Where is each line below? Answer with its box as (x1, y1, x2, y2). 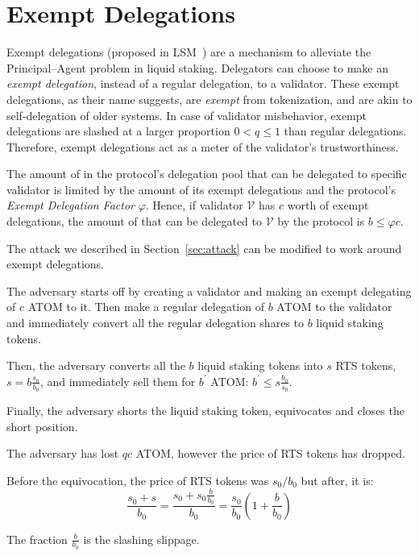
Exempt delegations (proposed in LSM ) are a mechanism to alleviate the (6, 44, 371, 60)
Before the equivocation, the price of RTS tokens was (6, 471, 269, 488)
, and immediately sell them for (39, 372, 196, 389)
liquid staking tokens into (197, 357, 323, 374)
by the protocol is (277, 213, 365, 230)
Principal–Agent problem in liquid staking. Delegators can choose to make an (6, 59, 389, 76)
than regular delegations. (284, 122, 407, 139)
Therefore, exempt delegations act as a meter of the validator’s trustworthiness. (6, 138, 399, 155)
